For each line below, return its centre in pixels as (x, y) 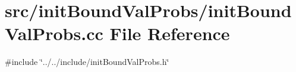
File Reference (170, 33)
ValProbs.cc (54, 33)
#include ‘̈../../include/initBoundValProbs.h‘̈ (87, 62)
